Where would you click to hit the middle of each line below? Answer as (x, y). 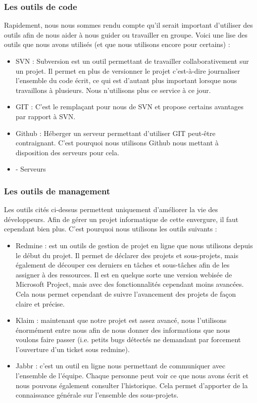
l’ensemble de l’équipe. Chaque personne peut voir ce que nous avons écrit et (132, 376)
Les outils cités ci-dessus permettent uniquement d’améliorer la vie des (111, 209)
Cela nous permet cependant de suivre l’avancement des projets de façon (126, 293)
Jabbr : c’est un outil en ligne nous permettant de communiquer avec (120, 366)
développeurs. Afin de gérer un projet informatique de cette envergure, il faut (121, 219)
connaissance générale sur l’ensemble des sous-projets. (97, 395)
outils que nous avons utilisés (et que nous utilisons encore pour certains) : (117, 44)
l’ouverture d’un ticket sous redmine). (73, 349)
